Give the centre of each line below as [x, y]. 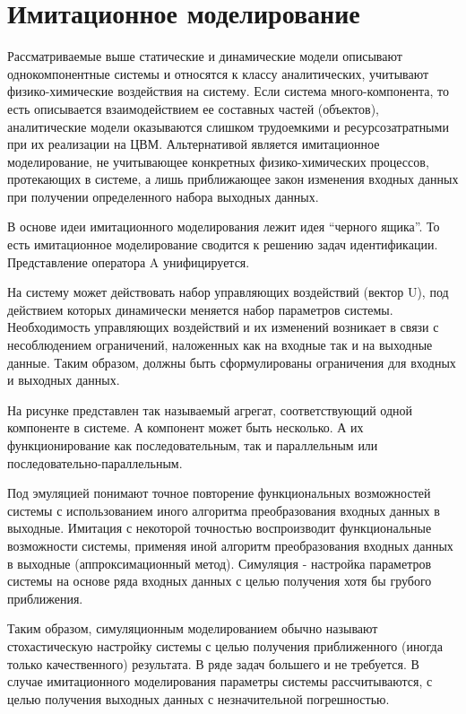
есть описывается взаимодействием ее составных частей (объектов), [193, 108]
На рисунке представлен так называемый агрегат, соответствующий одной [210, 409]
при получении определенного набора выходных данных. [163, 196]
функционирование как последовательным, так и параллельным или [193, 445]
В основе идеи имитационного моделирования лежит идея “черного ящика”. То [224, 226]
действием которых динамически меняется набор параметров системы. [200, 309]
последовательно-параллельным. [95, 462]
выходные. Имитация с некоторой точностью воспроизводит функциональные [220, 528]
